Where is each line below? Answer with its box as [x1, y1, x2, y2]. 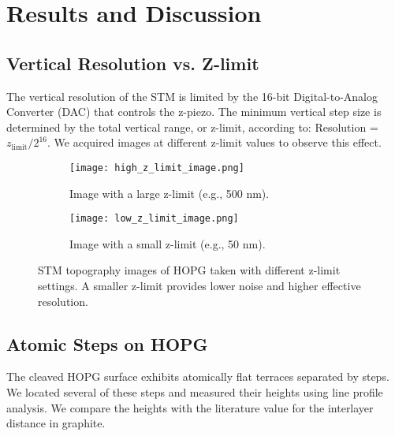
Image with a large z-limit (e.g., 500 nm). [69, 184, 270, 201]
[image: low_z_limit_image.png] [69, 213, 239, 225]
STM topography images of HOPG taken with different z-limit [38, 262, 341, 278]
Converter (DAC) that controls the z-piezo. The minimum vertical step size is [6, 103, 382, 120]
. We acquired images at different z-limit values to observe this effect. [47, 134, 382, 151]
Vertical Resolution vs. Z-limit [6, 50, 259, 75]
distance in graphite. [6, 415, 106, 431]
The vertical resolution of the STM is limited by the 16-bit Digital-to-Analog [6, 88, 378, 104]
